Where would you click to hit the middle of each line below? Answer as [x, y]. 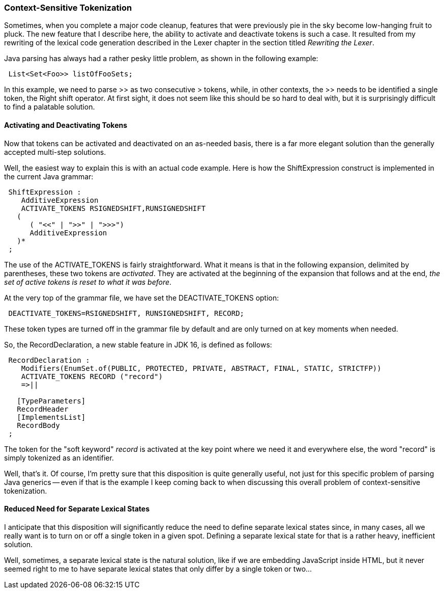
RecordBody [38, 425]
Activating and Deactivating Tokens [66, 125]
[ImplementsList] [51, 417]
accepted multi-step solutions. [55, 152]
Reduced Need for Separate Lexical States [77, 509]
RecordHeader [43, 409]
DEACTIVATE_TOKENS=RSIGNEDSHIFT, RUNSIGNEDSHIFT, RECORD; [126, 313]
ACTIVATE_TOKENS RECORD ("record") [92, 376]
